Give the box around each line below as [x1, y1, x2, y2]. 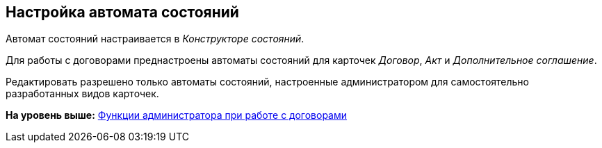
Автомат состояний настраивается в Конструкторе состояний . [6, 33, 304, 45]
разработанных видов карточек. [6, 88, 159, 100]
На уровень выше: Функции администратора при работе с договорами [6, 109, 348, 122]
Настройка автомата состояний [6, 3, 239, 21]
